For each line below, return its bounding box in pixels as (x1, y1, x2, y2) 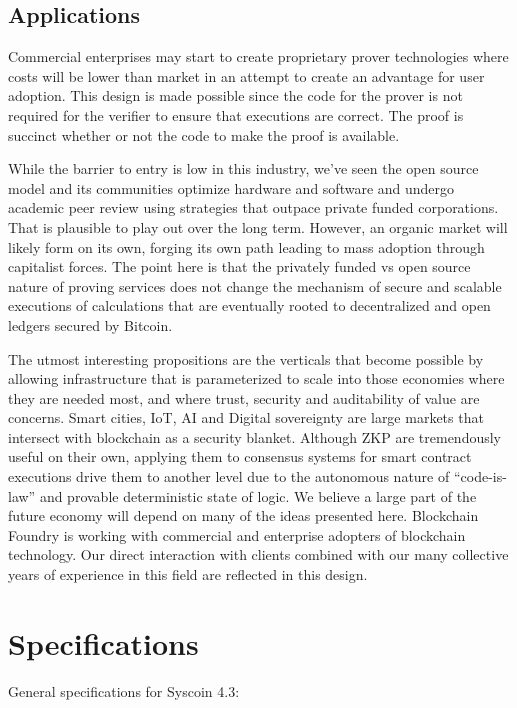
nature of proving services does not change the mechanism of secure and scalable (8, 275, 502, 296)
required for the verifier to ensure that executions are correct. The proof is (8, 104, 464, 125)
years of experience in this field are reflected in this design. (8, 564, 368, 585)
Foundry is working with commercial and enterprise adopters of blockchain (8, 524, 466, 545)
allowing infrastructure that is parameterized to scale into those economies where (8, 368, 505, 389)
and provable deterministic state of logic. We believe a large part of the (39, 485, 477, 506)
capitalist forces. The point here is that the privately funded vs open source (8, 256, 471, 277)
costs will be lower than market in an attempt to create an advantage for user (8, 65, 485, 86)
